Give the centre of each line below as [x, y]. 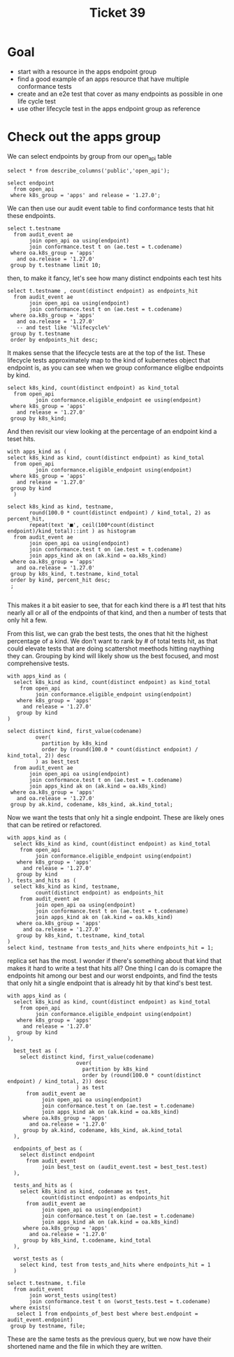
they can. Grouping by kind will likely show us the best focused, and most [113, 655]
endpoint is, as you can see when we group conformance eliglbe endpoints [116, 368]
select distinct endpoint [58, 1154]
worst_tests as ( [39, 1258]
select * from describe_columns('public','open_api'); [89, 170]
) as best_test [57, 762]
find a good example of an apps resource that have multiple [103, 79]
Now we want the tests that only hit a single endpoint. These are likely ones [116, 817]
